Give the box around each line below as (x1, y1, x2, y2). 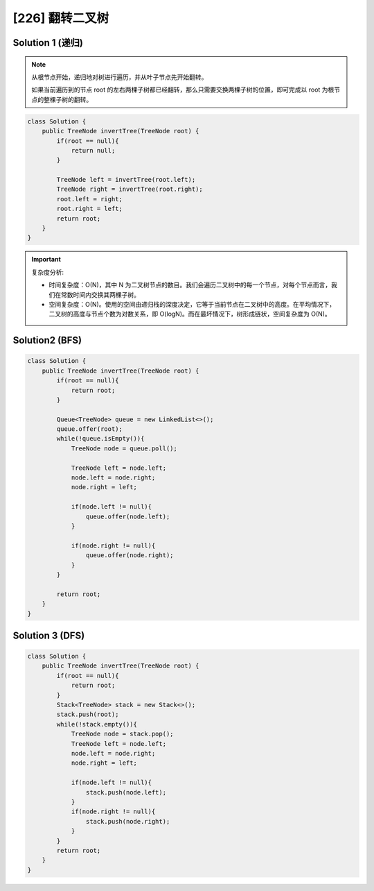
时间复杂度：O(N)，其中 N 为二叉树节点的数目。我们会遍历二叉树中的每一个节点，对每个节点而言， (48, 281, 332, 289)
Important (31, 255, 62, 264)
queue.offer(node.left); (85, 512, 170, 520)
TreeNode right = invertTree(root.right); (56, 185, 204, 194)
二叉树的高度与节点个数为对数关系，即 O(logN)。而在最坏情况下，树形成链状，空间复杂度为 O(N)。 (48, 309, 332, 319)
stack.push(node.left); (85, 788, 166, 796)
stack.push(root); (56, 711, 119, 718)
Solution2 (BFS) (12, 334, 82, 346)
